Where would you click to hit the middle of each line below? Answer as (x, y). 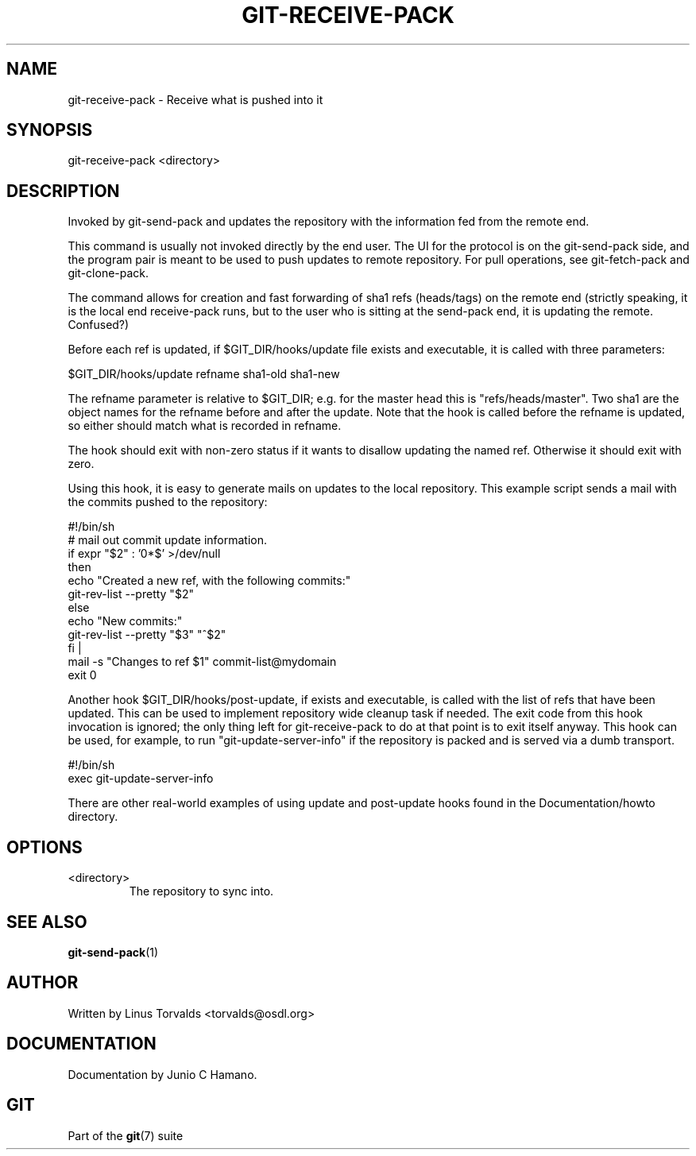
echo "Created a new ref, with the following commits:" (209, 581)
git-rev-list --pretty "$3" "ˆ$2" (147, 635)
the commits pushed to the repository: (168, 502)
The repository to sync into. (201, 891)
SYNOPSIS (50, 130)
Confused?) (99, 325)
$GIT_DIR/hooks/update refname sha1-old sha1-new (204, 374)
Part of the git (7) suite (126, 1135)
